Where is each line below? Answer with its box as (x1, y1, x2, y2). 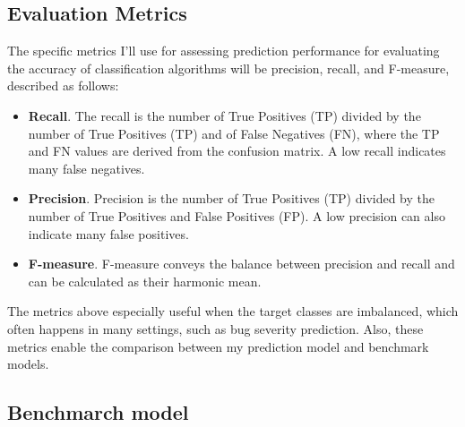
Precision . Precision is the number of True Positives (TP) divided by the (28, 189, 435, 208)
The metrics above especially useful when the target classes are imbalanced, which (7, 302, 459, 320)
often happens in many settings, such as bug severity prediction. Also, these (7, 319, 424, 337)
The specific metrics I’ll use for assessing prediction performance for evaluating (7, 41, 440, 60)
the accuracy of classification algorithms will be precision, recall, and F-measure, (7, 58, 450, 77)
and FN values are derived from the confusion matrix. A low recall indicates (28, 141, 446, 160)
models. (7, 354, 49, 373)
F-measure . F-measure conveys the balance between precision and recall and (28, 254, 455, 273)
